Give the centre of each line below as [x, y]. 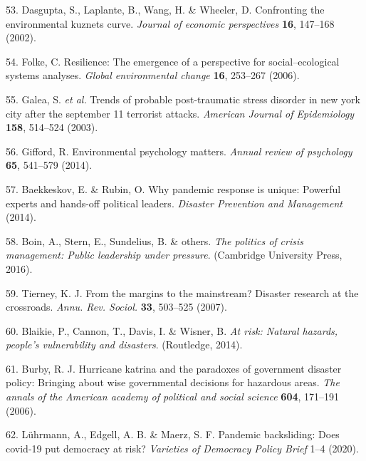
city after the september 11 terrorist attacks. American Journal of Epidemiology [180, 113]
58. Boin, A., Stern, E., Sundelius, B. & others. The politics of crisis [155, 240]
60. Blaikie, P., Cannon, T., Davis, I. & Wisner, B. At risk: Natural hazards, [172, 330]
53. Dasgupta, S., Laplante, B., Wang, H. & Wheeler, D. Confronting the [165, 9]
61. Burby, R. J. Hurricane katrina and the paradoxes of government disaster [174, 368]
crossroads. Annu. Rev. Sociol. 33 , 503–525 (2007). [116, 307]
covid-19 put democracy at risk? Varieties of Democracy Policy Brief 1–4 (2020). [182, 448]
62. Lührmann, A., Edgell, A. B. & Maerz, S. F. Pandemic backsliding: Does [173, 434]
